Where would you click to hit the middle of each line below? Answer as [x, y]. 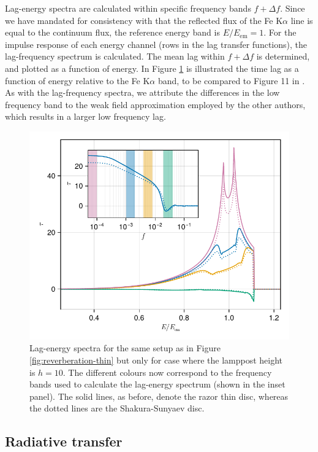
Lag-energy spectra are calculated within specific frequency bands [128, 8]
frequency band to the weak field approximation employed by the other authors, [155, 104]
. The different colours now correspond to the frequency [167, 372]
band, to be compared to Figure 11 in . [231, 80]
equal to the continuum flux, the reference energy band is [112, 32]
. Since [293, 8]
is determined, [283, 56]
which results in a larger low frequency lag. [85, 116]
